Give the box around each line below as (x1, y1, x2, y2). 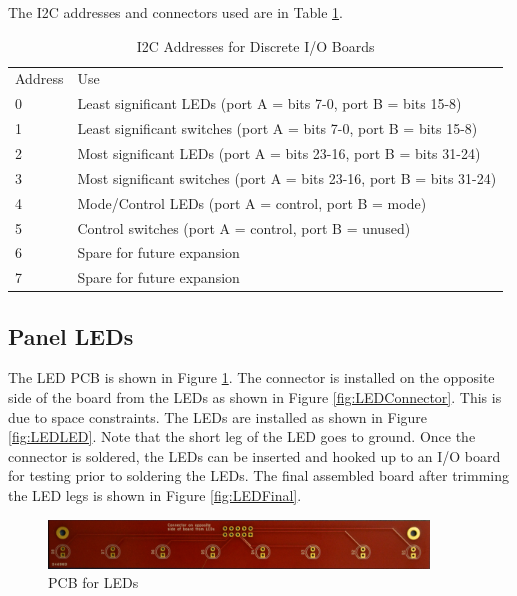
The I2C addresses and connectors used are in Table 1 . (8, 2, 343, 22)
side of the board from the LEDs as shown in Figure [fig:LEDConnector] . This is (8, 387, 502, 408)
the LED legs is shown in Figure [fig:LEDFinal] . (8, 485, 302, 506)
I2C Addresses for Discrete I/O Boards (136, 35, 375, 56)
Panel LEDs (8, 320, 134, 351)
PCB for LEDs (48, 572, 139, 593)
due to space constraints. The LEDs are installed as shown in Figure (8, 406, 428, 427)
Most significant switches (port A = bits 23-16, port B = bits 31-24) (77, 167, 497, 188)
